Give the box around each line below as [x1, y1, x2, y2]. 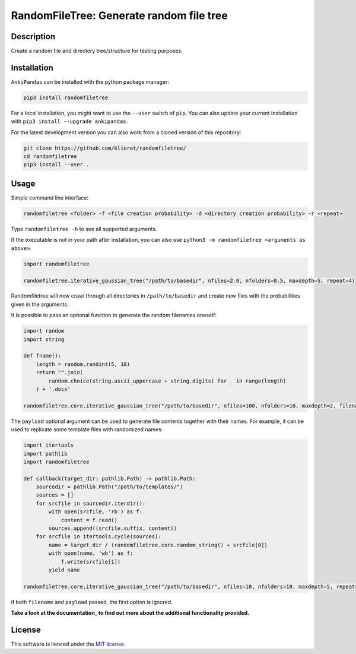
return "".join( [36, 369, 83, 376]
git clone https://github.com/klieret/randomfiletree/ [23, 144, 186, 151]
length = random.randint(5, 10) [36, 361, 131, 368]
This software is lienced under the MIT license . [11, 640, 126, 647]
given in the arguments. [11, 301, 69, 308]
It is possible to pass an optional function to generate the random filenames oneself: [11, 312, 217, 319]
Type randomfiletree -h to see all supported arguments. [11, 225, 157, 232]
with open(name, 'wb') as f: [48, 550, 133, 557]
